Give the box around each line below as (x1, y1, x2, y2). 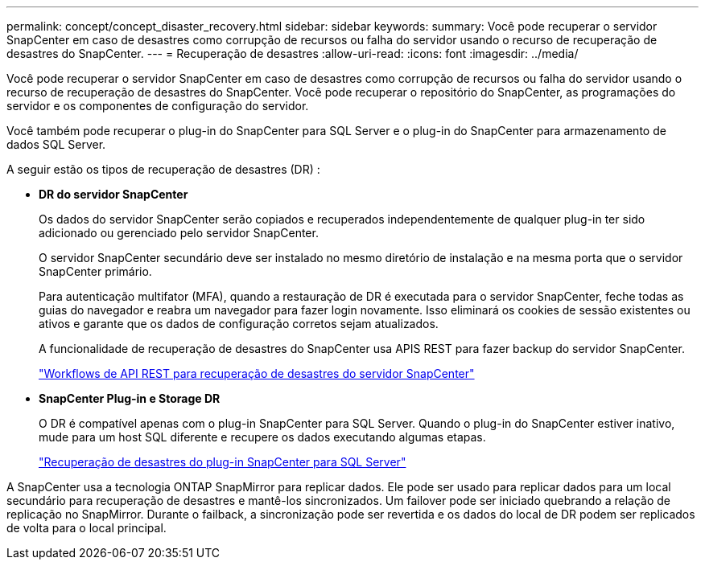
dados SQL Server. (6, 137, 106, 151)
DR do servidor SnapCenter (39, 187, 188, 201)
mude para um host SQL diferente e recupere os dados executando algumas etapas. (39, 430, 486, 444)
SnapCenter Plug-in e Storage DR (39, 392, 221, 405)
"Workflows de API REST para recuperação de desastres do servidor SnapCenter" (39, 367, 475, 380)
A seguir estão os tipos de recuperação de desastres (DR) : (6, 162, 320, 176)
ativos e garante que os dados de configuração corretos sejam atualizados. (39, 317, 439, 330)
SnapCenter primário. (39, 265, 152, 278)
